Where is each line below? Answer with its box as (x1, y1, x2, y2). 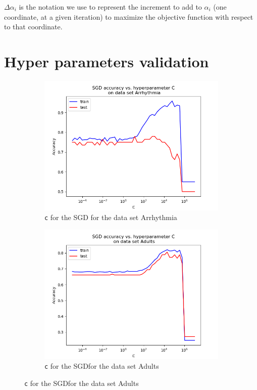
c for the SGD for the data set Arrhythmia (44, 212, 177, 223)
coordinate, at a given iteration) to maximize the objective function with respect (4, 11, 253, 22)
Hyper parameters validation (4, 51, 209, 71)
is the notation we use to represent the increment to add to (19, 2, 202, 12)
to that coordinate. (4, 21, 63, 32)
